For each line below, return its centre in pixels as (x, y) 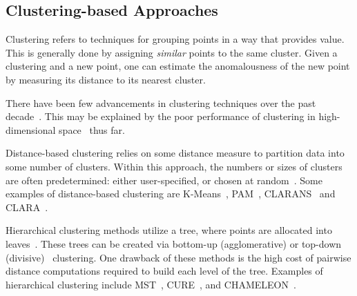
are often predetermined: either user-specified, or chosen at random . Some (164, 180)
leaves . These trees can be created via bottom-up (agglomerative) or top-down (174, 243)
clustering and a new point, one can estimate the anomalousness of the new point (178, 66)
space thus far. (92, 129)
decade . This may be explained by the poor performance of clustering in (161, 116)
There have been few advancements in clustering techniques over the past (161, 102)
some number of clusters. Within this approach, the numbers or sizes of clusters (174, 166)
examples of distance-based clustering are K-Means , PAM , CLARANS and (171, 194)
